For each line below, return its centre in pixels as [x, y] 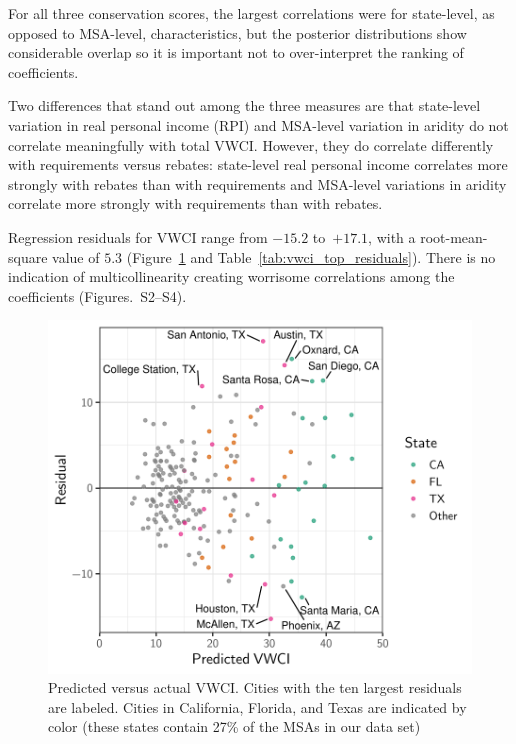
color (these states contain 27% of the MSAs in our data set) [234, 726]
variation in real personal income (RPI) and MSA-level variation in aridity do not [258, 124]
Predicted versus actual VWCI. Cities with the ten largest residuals [255, 687]
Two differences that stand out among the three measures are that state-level [244, 105]
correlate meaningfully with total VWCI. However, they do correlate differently [251, 144]
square [28, 256]
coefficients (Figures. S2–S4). [97, 295]
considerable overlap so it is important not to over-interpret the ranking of [236, 52]
